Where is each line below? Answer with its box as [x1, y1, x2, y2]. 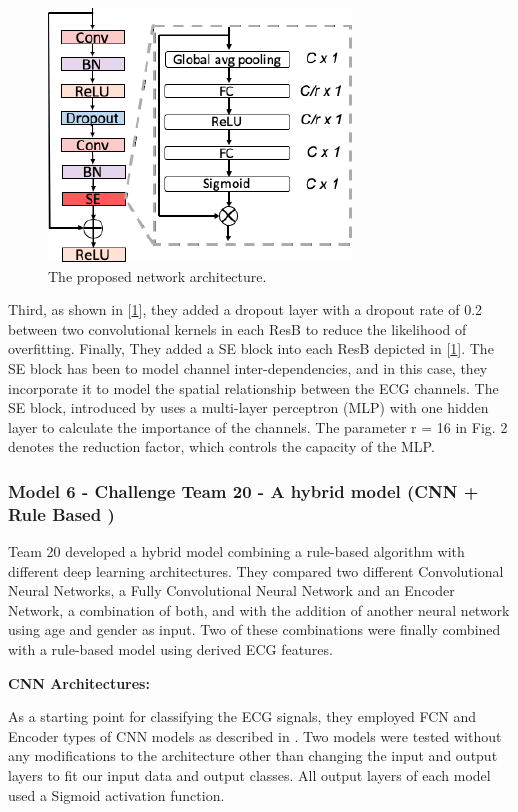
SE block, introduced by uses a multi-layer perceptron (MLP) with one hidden [8, 397, 489, 418]
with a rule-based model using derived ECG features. [8, 639, 333, 660]
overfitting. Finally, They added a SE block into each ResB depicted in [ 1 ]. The [8, 338, 494, 359]
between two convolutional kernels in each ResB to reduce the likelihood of [8, 318, 467, 339]
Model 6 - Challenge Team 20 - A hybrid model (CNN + [8, 478, 479, 503]
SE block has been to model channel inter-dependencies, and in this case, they [8, 357, 488, 378]
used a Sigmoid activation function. [8, 784, 225, 805]
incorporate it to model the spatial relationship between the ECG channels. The [8, 377, 499, 398]
